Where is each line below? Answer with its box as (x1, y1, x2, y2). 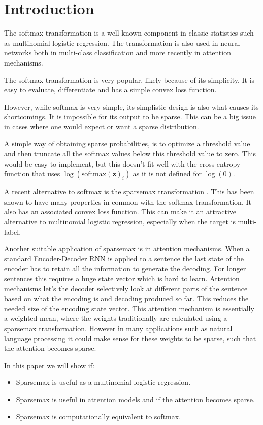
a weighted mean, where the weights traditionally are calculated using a (4, 313, 227, 323)
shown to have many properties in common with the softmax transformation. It (4, 196, 251, 207)
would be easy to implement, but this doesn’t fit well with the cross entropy (4, 158, 241, 169)
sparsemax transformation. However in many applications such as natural (4, 322, 233, 333)
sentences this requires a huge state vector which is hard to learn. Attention (4, 273, 240, 283)
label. (4, 226, 21, 237)
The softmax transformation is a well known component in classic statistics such (4, 27, 254, 38)
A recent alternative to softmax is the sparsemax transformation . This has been (4, 186, 254, 197)
